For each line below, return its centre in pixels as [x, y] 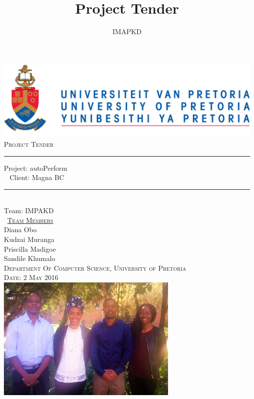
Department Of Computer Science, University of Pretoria [95, 268]
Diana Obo [21, 229]
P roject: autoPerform [36, 168]
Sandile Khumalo [30, 258]
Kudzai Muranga [29, 239]
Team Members [30, 220]
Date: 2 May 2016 [31, 277]
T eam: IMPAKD [29, 210]
